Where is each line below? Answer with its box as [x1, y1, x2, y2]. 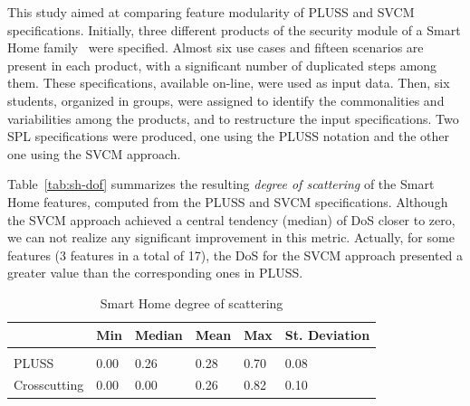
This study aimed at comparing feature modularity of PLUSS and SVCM [7, 3, 415, 21]
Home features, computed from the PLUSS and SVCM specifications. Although [7, 192, 448, 211]
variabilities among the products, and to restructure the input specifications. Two [7, 109, 459, 127]
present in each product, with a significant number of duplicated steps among [7, 55, 437, 74]
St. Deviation [284, 325, 370, 344]
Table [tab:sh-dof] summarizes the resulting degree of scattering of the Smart [7, 175, 435, 194]
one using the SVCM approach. [7, 144, 181, 163]
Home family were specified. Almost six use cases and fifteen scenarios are [7, 38, 424, 57]
